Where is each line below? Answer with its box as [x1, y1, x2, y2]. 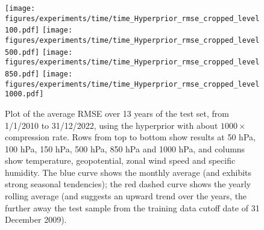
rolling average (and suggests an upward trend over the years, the [5, 190, 247, 202]
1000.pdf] [5, 90, 44, 99]
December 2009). [5, 213, 67, 226]
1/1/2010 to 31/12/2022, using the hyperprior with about [5, 119, 218, 131]
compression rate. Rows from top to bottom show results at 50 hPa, [5, 131, 256, 143]
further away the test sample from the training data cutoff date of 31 [5, 201, 260, 214]
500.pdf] [5, 48, 40, 57]
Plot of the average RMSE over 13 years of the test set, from [5, 107, 229, 119]
